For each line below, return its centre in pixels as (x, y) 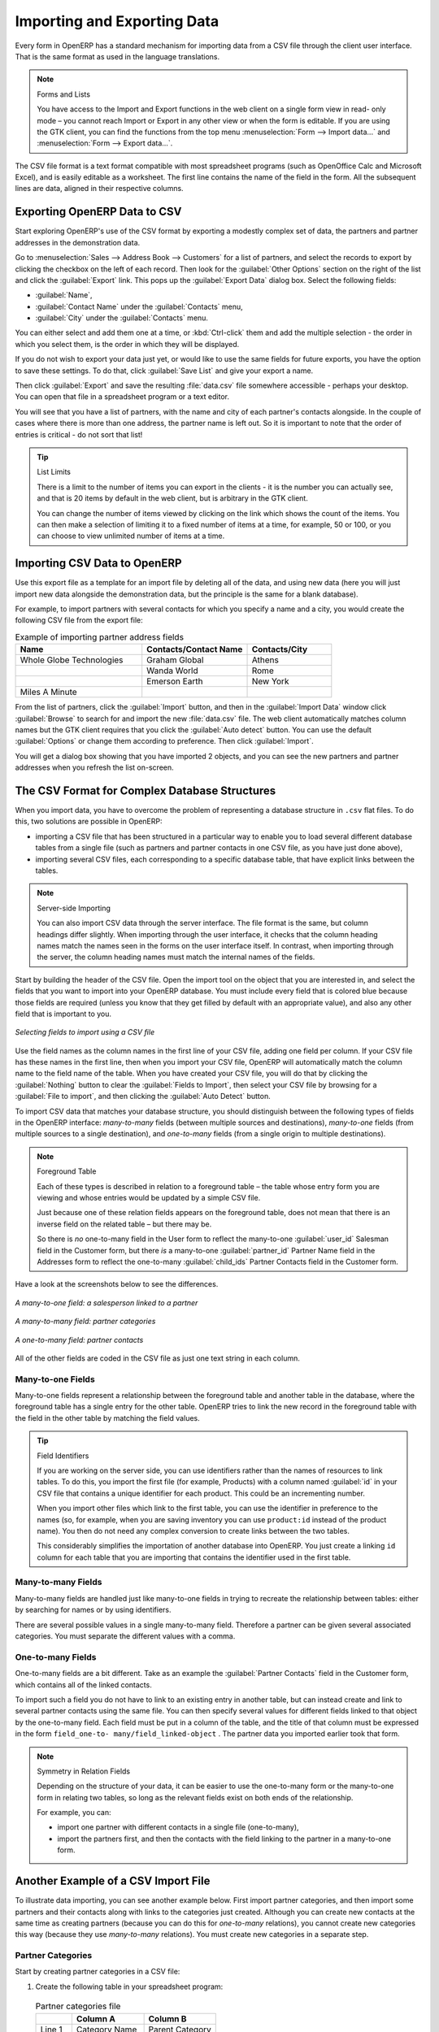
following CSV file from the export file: (79, 620)
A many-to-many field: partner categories (85, 1322)
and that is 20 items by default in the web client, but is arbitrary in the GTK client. (172, 498)
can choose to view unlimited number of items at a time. (131, 536)
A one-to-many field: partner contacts (79, 1339)
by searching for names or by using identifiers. (93, 1610)
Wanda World (172, 671)
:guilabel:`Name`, (64, 295)
